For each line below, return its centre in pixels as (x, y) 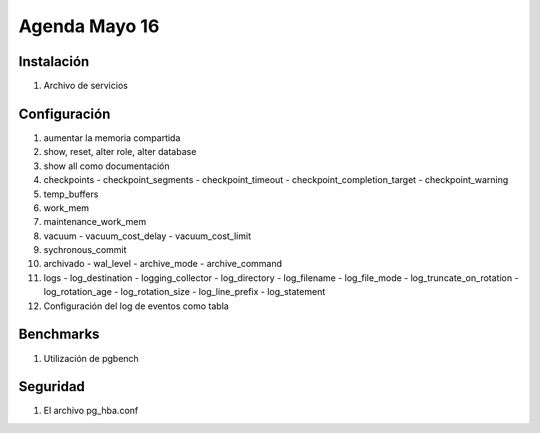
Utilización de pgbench (91, 358)
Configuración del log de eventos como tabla (136, 306)
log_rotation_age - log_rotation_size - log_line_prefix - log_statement (184, 292)
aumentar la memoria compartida (112, 137)
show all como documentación (106, 166)
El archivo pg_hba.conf (91, 411)
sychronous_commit (85, 250)
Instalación (54, 61)
